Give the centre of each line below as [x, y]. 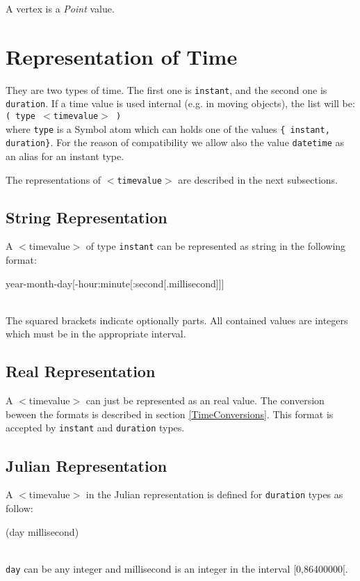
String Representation [87, 217]
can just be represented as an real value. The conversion [205, 400]
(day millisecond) [42, 531]
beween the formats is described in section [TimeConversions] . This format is [170, 414]
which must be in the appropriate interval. [96, 334]
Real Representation [81, 371]
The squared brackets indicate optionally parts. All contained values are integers [177, 320]
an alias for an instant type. [65, 156]
